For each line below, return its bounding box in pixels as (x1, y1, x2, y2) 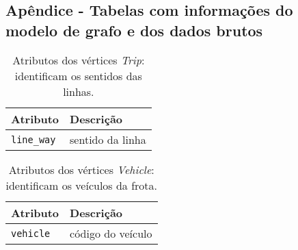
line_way (11, 134, 56, 145)
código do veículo (70, 225, 152, 242)
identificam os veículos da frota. (5, 177, 158, 194)
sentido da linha (70, 132, 146, 148)
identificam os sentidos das (14, 68, 142, 84)
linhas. (63, 84, 94, 100)
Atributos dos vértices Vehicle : (8, 162, 154, 178)
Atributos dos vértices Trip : (12, 52, 145, 68)
